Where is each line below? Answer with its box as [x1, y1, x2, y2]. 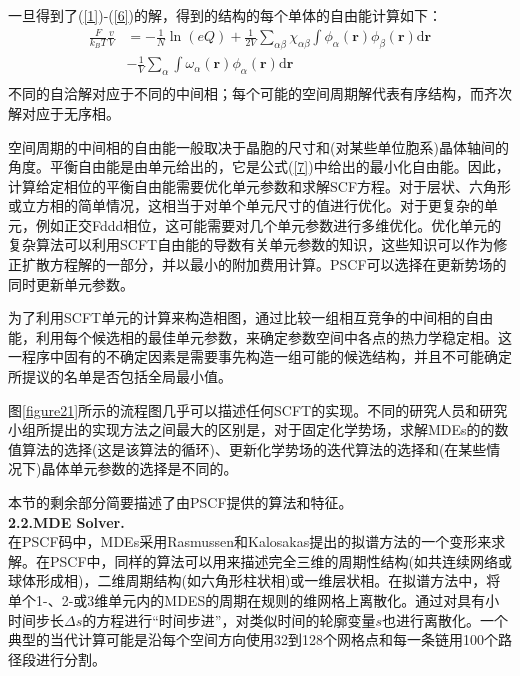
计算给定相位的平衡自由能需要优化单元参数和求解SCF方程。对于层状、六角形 [8, 175, 512, 196]
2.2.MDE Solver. [8, 511, 125, 532]
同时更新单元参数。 [8, 273, 134, 294]
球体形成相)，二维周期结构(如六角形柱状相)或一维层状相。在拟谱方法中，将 [8, 570, 501, 591]
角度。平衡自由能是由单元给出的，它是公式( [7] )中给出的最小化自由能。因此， [8, 156, 510, 177]
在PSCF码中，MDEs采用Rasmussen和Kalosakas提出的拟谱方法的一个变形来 [8, 531, 492, 552]
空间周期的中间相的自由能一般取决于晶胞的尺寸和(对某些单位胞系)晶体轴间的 [8, 136, 509, 157]
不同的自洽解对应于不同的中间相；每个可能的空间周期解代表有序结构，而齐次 [8, 83, 512, 104]
